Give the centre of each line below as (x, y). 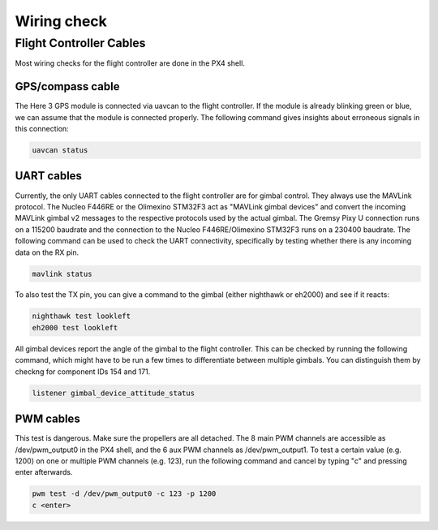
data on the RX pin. (47, 252)
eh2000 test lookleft (75, 327)
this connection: (42, 129)
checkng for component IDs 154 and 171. (83, 371)
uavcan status (60, 151)
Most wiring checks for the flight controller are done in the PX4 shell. (130, 63)
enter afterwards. (44, 472)
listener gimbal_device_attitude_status (113, 393)
